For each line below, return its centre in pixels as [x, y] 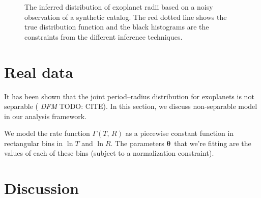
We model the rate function [47, 133]
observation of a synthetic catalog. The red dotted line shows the [126, 17]
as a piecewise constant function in [180, 133]
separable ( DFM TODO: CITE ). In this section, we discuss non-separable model [131, 106]
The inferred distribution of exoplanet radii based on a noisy [119, 7]
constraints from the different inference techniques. [104, 36]
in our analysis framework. [46, 116]
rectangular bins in [34, 143]
